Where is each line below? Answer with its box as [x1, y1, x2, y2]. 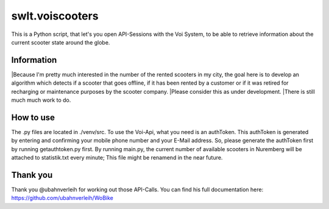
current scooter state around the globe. [11, 38, 110, 46]
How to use [11, 112, 55, 122]
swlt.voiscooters [11, 9, 99, 23]
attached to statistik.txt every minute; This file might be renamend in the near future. [11, 154, 223, 161]
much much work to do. [11, 96, 71, 104]
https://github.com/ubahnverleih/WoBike [11, 194, 114, 202]
